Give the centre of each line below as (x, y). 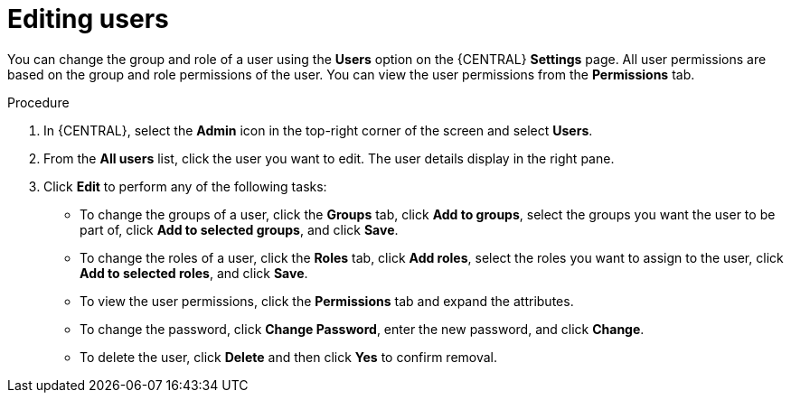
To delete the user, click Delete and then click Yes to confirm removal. (289, 357)
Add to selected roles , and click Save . (194, 273)
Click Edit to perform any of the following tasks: (185, 186)
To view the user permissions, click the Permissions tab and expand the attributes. (327, 301)
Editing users (88, 19)
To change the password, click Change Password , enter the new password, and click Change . (362, 329)
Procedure (38, 102)
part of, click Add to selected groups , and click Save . (239, 229)
